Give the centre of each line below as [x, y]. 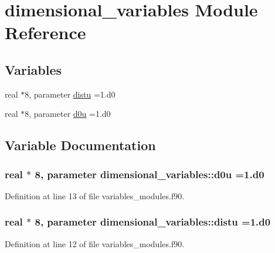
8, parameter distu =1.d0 [70, 94]
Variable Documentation [80, 145]
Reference [45, 32]
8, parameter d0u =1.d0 [68, 114]
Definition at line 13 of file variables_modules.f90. [95, 195]
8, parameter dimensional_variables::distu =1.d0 [153, 222]
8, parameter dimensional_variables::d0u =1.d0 [150, 174]
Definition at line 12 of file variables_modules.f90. [95, 243]
